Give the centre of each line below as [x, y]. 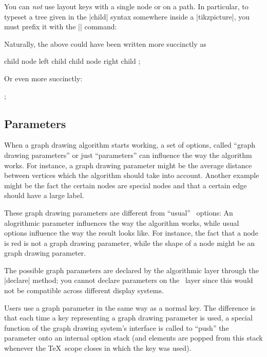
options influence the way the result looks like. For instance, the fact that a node [131, 233]
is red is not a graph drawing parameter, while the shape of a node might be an [130, 243]
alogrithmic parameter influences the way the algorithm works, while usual [122, 222]
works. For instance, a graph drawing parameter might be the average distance [128, 165]
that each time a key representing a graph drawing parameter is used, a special [128, 318]
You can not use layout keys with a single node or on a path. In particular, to [126, 6]
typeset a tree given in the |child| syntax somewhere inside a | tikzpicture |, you [127, 16]
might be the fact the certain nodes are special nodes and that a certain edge [126, 185]
